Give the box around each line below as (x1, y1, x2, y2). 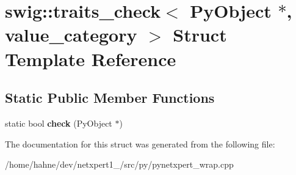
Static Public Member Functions (5, 88, 215, 107)
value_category (5, 22, 137, 47)
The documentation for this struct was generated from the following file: (5, 137, 275, 150)
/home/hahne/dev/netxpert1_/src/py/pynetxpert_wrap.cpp (5, 158, 234, 171)
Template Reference (5, 46, 176, 71)
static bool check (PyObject (5, 116, 112, 129)
